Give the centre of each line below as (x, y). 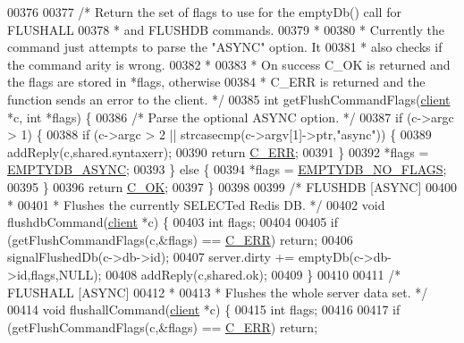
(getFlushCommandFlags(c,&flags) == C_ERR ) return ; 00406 (180, 239)
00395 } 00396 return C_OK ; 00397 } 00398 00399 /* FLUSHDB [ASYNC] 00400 (232, 186)
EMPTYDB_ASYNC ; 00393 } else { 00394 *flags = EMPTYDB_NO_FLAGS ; (227, 169)
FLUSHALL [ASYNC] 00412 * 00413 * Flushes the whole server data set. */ (218, 292)
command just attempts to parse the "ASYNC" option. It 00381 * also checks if (225, 47)
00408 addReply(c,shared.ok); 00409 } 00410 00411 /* (253, 274)
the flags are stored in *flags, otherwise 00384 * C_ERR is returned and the (216, 82)
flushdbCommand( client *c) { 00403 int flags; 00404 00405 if (173, 222)
